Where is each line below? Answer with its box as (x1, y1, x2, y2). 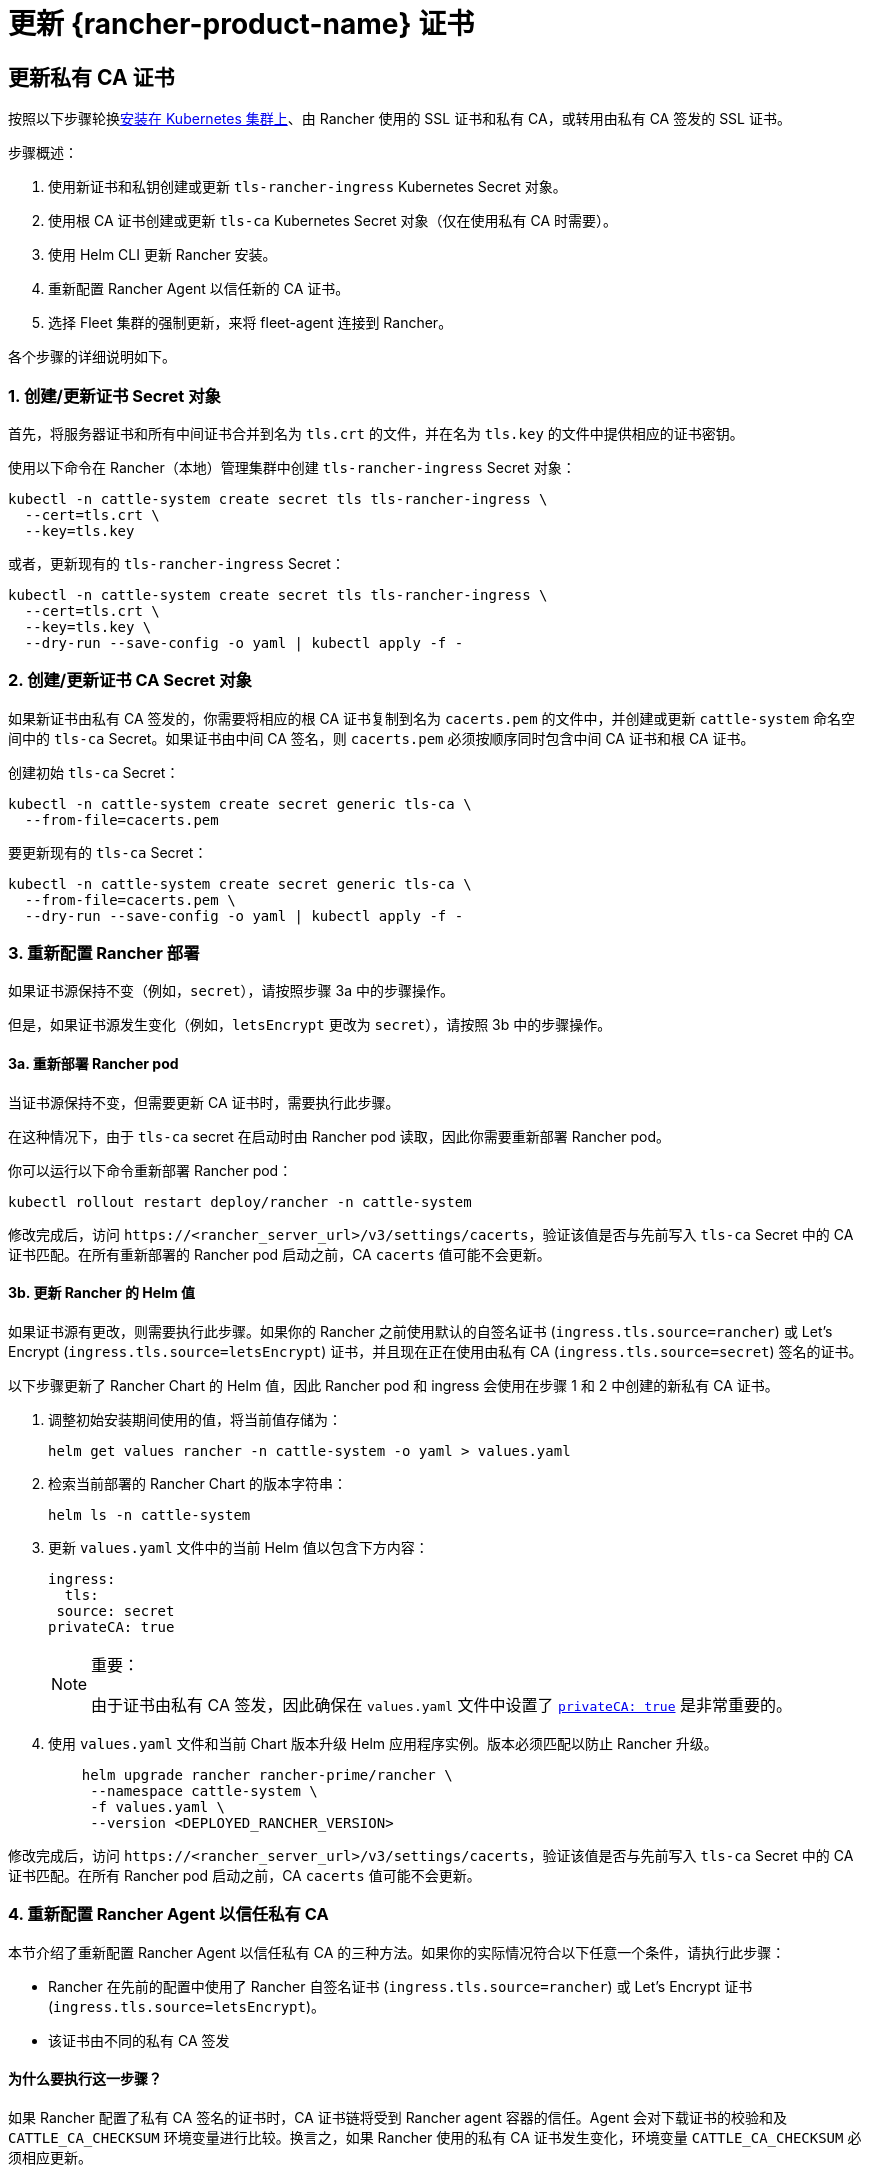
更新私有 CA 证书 (8, 64, 175, 90)
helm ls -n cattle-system (48, 1506, 251, 1523)
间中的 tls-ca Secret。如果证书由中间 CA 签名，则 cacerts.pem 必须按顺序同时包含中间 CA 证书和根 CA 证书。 (8, 729, 755, 747)
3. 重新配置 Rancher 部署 (8, 943, 200, 964)
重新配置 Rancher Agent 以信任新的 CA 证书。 (48, 280, 350, 298)
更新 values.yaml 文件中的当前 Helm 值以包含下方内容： (48, 1538, 429, 1556)
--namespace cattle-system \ (90, 1782, 318, 1799)
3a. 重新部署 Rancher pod (8, 1055, 179, 1073)
